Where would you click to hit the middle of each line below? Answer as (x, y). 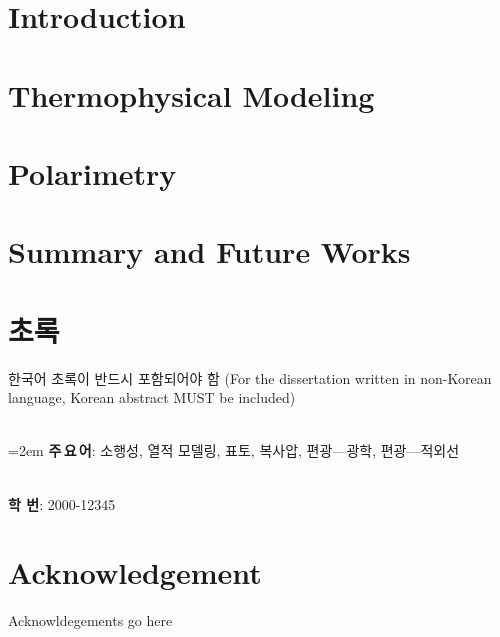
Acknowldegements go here (90, 620)
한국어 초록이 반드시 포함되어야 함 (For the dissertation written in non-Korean (250, 377)
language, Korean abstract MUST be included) (152, 397)
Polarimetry (92, 172)
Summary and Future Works (209, 251)
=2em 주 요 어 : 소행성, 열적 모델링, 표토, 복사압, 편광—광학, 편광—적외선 (234, 450)
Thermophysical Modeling (191, 94)
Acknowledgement (135, 572)
